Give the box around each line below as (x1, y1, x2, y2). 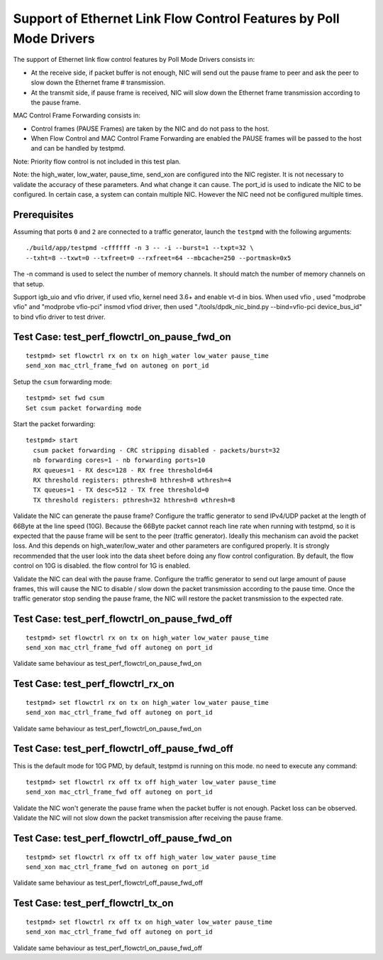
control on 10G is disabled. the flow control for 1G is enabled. (13, 561, 191, 570)
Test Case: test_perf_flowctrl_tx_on (13, 897, 174, 910)
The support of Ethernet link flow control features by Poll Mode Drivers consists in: (13, 55, 255, 64)
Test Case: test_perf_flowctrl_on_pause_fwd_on (13, 331, 231, 343)
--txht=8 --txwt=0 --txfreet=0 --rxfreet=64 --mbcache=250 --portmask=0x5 (26, 254, 292, 262)
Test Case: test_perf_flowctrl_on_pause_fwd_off (13, 613, 233, 625)
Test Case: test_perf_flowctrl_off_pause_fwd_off (13, 743, 234, 755)
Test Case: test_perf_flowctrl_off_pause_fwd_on (13, 832, 233, 844)
